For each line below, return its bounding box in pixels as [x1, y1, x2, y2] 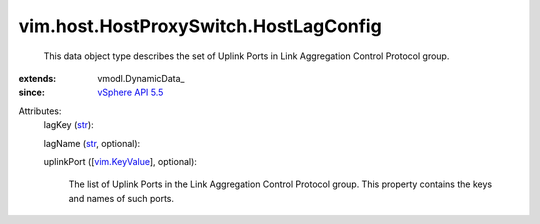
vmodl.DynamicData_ [97, 72, 185, 84]
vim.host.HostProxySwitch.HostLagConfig [18, 15, 382, 37]
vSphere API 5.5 [97, 86, 164, 99]
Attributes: [18, 105, 62, 117]
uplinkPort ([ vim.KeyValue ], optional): [43, 155, 197, 167]
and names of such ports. [68, 192, 175, 204]
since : [18, 86, 45, 99]
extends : [18, 72, 57, 84]
